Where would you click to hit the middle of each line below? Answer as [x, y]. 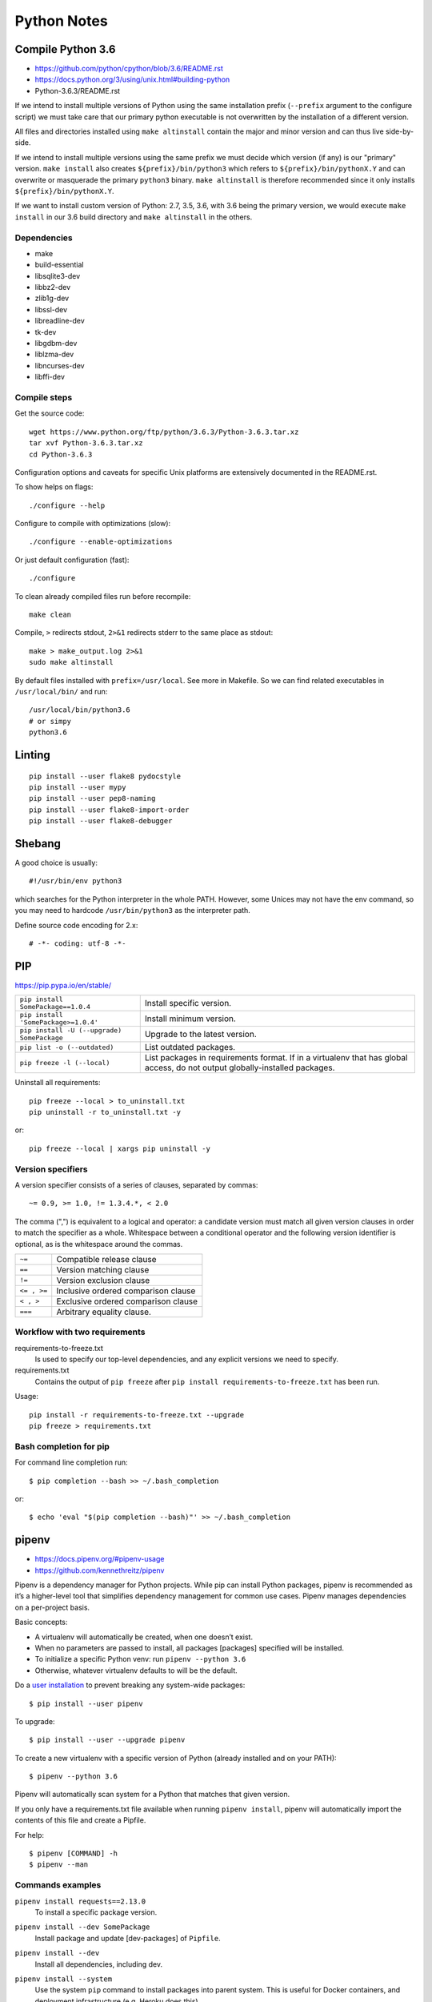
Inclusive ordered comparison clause [126, 1291]
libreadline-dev [60, 321]
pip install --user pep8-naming [92, 798]
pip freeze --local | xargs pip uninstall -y [120, 1148]
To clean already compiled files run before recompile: [103, 596]
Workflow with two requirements [80, 1332]
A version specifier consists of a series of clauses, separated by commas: [136, 1184]
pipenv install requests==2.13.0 [80, 1901]
